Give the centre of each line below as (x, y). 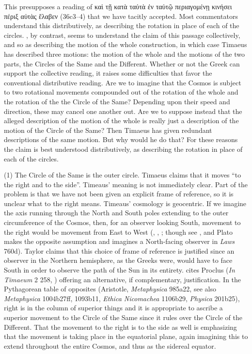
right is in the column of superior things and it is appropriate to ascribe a (113, 308)
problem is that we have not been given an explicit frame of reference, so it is (119, 194)
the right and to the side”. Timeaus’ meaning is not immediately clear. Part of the (126, 184)
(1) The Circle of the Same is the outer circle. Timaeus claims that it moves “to (123, 175)
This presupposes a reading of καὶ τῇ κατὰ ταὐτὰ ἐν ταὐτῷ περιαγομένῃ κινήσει (118, 6)
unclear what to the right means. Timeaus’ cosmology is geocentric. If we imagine (125, 203)
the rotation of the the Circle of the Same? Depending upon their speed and (117, 101)
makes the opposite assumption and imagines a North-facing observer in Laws (119, 241)
